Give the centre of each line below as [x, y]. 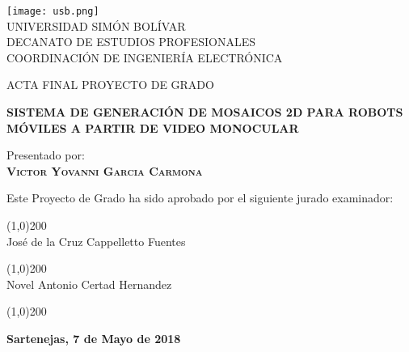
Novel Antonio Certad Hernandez [89, 284]
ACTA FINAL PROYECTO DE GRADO [110, 85]
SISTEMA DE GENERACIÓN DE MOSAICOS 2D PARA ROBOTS [205, 112]
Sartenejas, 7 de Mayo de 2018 [94, 338]
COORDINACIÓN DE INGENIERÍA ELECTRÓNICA [145, 57]
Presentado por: [46, 155]
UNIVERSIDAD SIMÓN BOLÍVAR [96, 25]
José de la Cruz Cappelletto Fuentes [96, 241]
